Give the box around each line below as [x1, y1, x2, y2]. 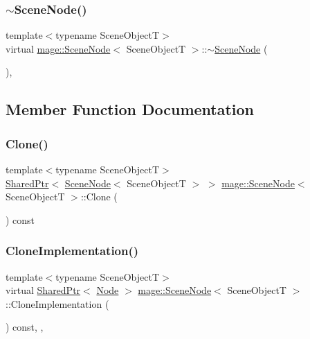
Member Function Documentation [6, 98, 255, 120]
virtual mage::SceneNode [6, 41, 111, 55]
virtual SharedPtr [6, 283, 81, 297]
